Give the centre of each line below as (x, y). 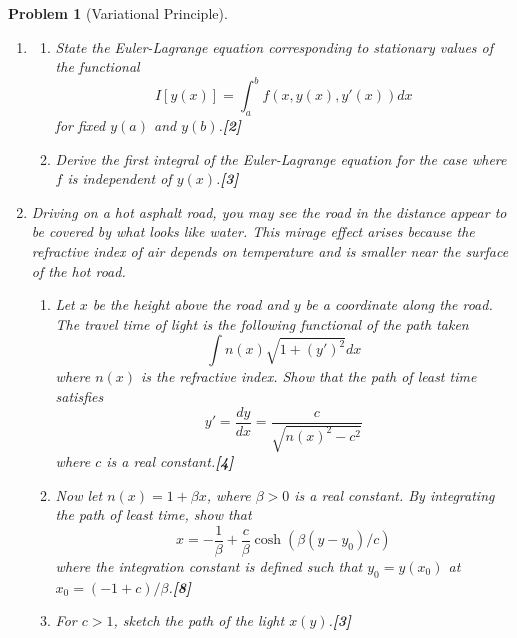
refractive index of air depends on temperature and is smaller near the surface (270, 251)
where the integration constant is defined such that (209, 565)
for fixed (80, 125)
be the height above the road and (190, 304)
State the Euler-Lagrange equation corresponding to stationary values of (274, 46)
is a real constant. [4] (170, 461)
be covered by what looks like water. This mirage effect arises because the (253, 231)
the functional (97, 66)
